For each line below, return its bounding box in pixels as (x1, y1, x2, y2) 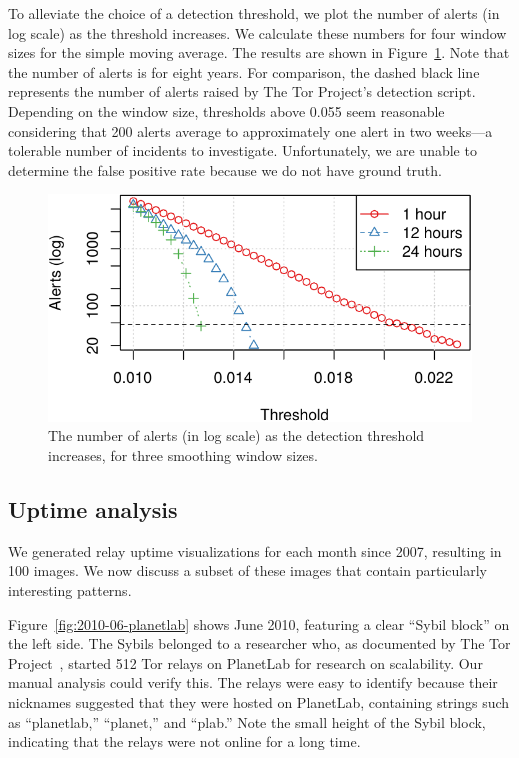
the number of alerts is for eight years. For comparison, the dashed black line (8, 61, 480, 82)
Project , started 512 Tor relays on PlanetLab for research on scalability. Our (8, 652, 483, 673)
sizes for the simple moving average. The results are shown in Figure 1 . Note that (8, 42, 510, 63)
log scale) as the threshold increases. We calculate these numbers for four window (8, 22, 507, 43)
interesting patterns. (8, 580, 132, 600)
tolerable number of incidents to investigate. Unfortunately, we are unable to (8, 140, 477, 161)
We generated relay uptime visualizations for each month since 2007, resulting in (8, 540, 502, 561)
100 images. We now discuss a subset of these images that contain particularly (8, 560, 487, 581)
